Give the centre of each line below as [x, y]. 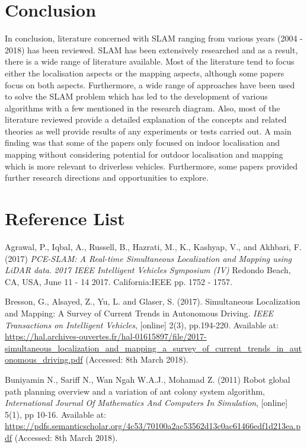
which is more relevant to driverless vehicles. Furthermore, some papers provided [151, 166]
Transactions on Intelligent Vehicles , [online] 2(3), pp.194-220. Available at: [142, 324]
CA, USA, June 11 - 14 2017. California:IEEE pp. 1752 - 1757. [119, 281]
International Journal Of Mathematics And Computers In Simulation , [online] [146, 403]
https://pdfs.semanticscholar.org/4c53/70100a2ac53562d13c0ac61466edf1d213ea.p [153, 426]
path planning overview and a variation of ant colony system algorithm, [135, 391]
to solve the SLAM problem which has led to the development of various [136, 96]
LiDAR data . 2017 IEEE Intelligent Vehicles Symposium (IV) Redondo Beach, [148, 270]
